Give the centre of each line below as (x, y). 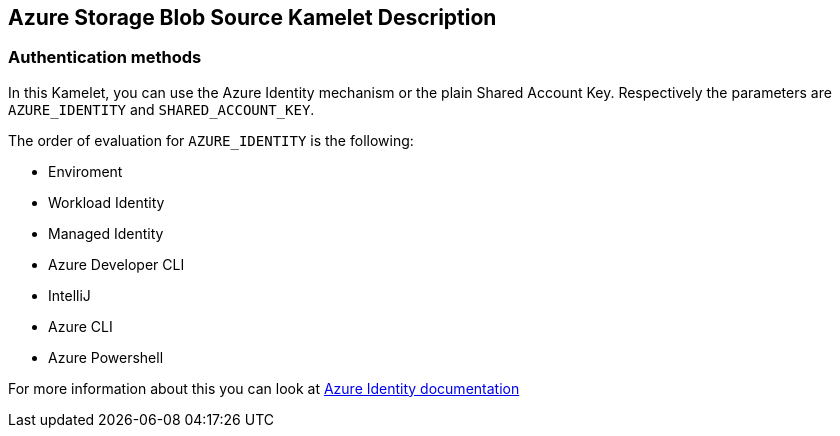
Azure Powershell (106, 357)
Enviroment (85, 171)
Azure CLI (80, 326)
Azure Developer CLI (116, 264)
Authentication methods (105, 57)
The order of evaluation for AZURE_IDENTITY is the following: (211, 140)
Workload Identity (106, 202)
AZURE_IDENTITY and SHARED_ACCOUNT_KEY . (161, 109)
